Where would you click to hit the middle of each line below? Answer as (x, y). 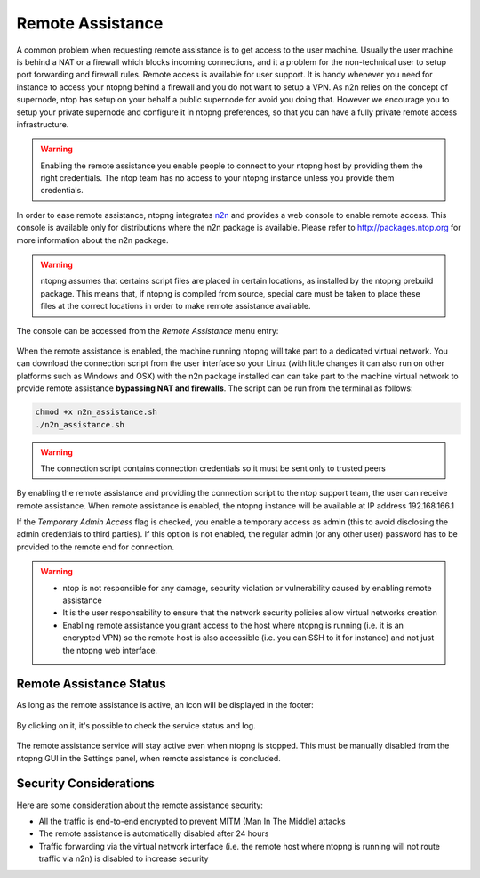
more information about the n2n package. (92, 240)
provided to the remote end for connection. (96, 547)
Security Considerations (86, 784)
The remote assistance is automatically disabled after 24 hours (154, 833)
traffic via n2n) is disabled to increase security (124, 858)
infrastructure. (43, 124)
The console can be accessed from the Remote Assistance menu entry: (148, 330)
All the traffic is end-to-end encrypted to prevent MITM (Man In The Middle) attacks (192, 821)
